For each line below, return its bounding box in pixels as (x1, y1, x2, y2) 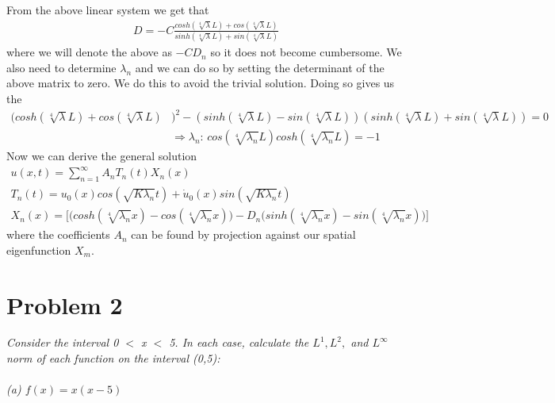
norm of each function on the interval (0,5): (6, 350, 220, 367)
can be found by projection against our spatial (131, 226, 356, 243)
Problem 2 (6, 288, 123, 320)
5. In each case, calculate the (169, 334, 309, 351)
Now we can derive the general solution (6, 148, 197, 164)
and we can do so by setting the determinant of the (135, 59, 385, 75)
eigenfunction (6, 241, 71, 258)
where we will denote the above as (6, 44, 172, 60)
